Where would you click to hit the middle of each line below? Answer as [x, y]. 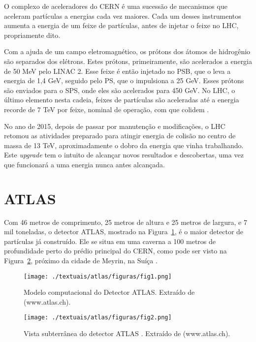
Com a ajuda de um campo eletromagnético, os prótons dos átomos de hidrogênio [127, 51]
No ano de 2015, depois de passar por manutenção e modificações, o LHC [115, 126]
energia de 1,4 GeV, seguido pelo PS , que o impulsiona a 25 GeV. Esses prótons [124, 80]
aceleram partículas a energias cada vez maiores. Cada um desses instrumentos [123, 16]
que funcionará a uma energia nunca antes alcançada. [84, 164]
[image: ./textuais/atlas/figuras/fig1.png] [98, 276]
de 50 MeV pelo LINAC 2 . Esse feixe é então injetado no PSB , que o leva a [117, 71]
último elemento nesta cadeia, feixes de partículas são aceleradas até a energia [122, 100]
